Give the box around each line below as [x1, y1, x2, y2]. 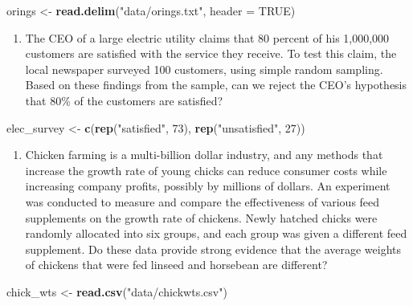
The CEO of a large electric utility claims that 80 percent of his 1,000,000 [25, 29, 390, 46]
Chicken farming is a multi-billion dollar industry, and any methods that [25, 146, 383, 163]
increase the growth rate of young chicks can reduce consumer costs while [25, 161, 387, 178]
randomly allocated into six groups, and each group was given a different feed [25, 225, 407, 242]
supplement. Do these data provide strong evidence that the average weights [25, 240, 402, 257]
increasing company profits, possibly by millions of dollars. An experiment [25, 177, 391, 194]
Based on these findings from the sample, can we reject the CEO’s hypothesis [25, 76, 407, 93]
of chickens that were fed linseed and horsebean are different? [25, 256, 328, 273]
